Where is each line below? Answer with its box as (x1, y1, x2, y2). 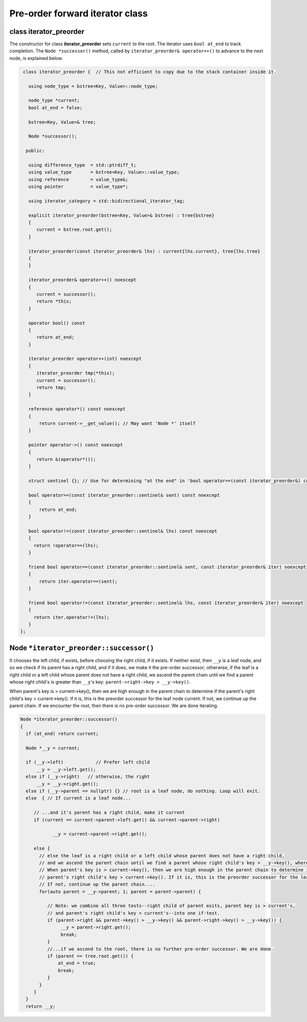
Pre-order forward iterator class (9, 8, 148, 19)
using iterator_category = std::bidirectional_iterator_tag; (28, 198, 185, 204)
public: (26, 148, 45, 154)
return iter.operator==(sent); (39, 578, 118, 584)
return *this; (36, 298, 72, 305)
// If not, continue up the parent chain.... (39, 881, 156, 887)
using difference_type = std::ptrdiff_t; (28, 162, 137, 168)
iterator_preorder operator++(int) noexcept (28, 356, 142, 362)
